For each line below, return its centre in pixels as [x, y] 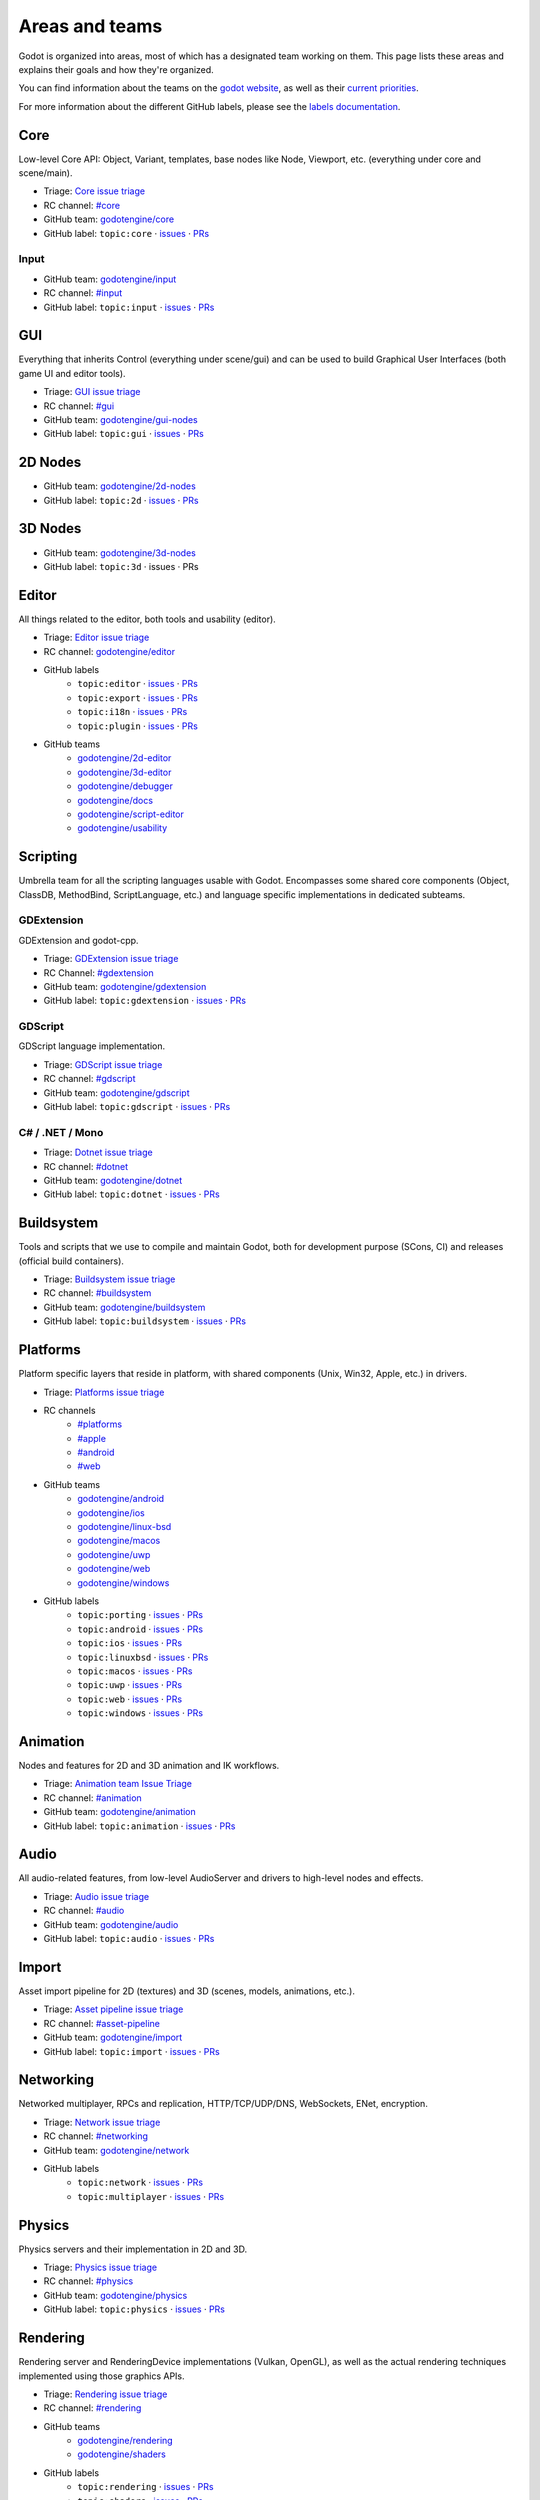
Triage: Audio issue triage [96, 1896]
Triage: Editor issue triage [96, 637]
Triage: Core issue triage [94, 191]
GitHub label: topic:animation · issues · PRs [139, 1826]
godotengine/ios [111, 1512]
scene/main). [45, 173]
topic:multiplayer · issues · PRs [151, 2196]
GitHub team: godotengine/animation [120, 1812]
